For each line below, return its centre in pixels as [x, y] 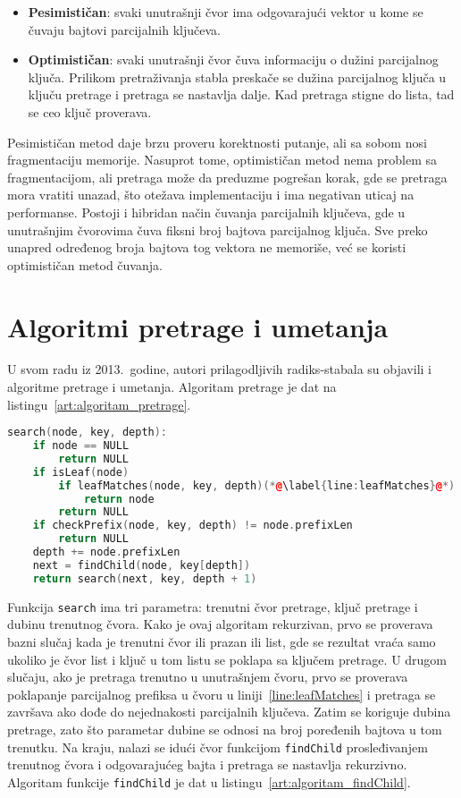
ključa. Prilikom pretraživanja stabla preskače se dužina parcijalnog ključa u [237, 76]
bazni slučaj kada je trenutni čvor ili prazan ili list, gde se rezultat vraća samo [222, 641]
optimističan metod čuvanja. [85, 264]
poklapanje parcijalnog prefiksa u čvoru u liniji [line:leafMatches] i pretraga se [222, 694]
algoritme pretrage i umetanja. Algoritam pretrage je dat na [172, 387]
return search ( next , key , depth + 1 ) [145, 578]
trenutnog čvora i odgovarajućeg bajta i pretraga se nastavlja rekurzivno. [207, 764]
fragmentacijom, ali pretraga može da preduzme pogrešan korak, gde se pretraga [227, 177]
